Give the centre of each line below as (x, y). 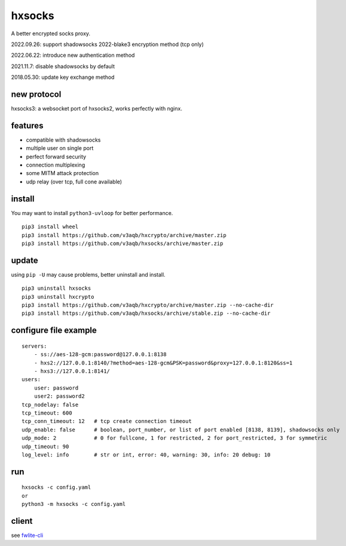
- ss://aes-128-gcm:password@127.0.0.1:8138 (100, 355)
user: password (56, 388)
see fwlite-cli (27, 535)
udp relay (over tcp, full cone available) (74, 182)
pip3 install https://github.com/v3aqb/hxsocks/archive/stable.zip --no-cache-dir (146, 313)
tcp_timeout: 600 (47, 413)
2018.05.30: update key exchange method (63, 77)
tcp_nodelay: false (50, 404)
